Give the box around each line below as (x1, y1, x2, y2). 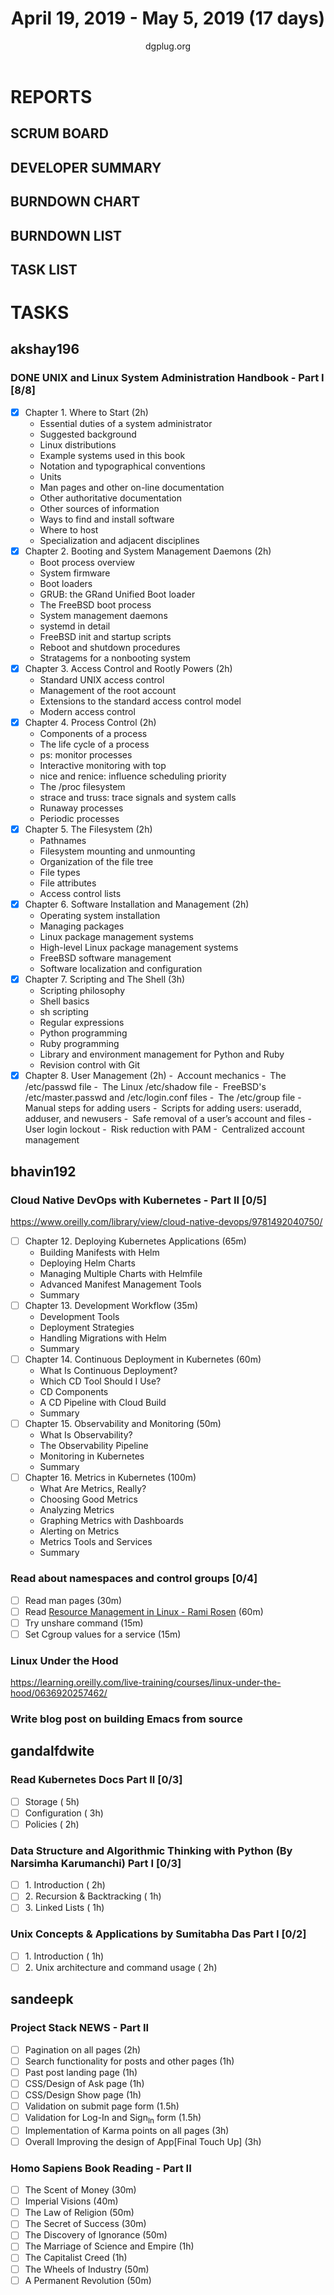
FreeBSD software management (39, 952, 172, 964)
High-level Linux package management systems (39, 942, 239, 954)
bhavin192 (10, 1163, 77, 1180)
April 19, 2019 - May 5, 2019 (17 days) (10, 7, 326, 30)
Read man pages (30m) (24, 1594, 123, 1606)
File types (39, 867, 81, 879)
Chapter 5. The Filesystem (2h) (24, 823, 153, 836)
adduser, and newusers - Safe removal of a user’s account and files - (24, 1113, 312, 1125)
